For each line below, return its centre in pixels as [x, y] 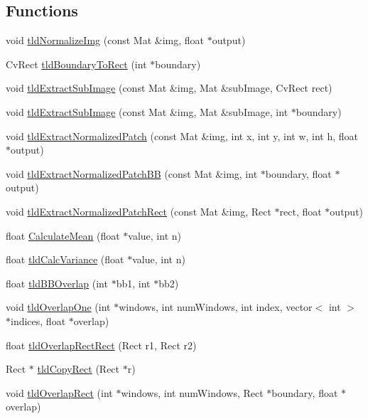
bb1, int [133, 283]
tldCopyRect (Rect [79, 369]
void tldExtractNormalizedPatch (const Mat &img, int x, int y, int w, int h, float [182, 136]
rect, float [301, 211]
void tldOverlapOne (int [58, 307]
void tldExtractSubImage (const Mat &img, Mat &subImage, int [147, 111]
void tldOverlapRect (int [59, 392]
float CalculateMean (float [63, 235]
